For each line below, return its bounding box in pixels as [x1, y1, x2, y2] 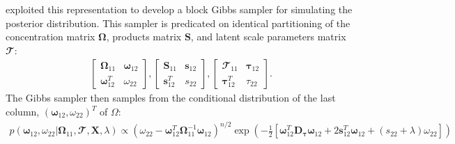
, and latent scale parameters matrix [190, 29, 346, 44]
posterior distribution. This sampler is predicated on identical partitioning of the [6, 15, 350, 30]
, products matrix [106, 29, 182, 44]
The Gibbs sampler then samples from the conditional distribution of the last [6, 90, 336, 105]
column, [6, 104, 40, 118]
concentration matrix [6, 29, 95, 44]
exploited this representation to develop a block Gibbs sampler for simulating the [6, 2, 353, 16]
